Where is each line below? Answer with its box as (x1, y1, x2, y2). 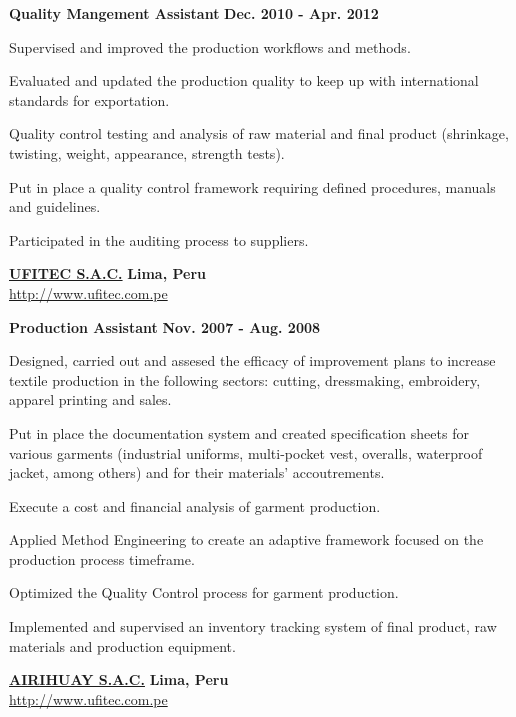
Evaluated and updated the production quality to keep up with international (9, 70, 479, 91)
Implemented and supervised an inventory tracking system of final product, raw (9, 616, 497, 637)
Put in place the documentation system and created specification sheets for (9, 422, 469, 443)
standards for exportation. (9, 89, 170, 110)
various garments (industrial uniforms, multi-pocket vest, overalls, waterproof (9, 442, 483, 463)
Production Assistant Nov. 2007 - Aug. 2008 (9, 316, 321, 337)
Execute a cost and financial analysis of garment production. (9, 495, 381, 516)
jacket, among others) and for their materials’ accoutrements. (9, 462, 385, 483)
